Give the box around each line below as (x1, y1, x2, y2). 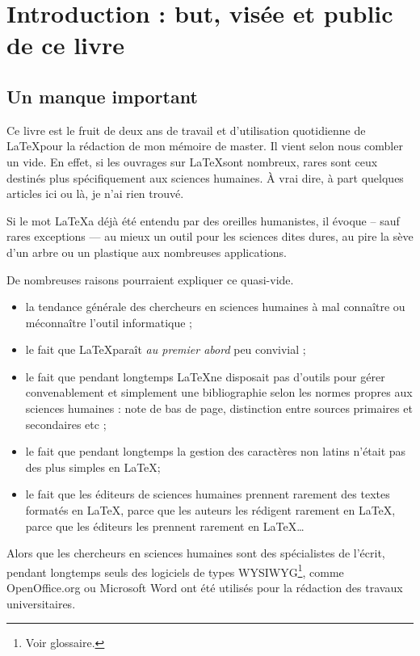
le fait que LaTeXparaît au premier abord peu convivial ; (25, 341, 306, 358)
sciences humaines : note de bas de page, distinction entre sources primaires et (25, 400, 413, 417)
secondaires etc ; (25, 415, 107, 432)
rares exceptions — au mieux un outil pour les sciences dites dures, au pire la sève (6, 228, 414, 245)
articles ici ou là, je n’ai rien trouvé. (6, 185, 184, 202)
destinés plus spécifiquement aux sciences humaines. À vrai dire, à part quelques (6, 169, 404, 186)
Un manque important (6, 83, 198, 108)
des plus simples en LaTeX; (25, 458, 161, 475)
